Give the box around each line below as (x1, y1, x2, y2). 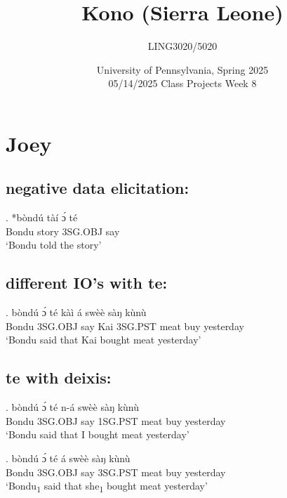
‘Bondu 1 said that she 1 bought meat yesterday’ (6, 478, 208, 495)
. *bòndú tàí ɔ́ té (6, 210, 78, 225)
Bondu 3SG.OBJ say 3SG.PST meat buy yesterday (6, 464, 226, 479)
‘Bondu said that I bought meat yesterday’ (6, 427, 189, 442)
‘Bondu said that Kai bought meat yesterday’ (6, 332, 201, 347)
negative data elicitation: (6, 177, 189, 199)
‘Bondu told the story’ (6, 237, 102, 252)
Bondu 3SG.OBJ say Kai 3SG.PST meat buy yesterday (6, 318, 244, 333)
